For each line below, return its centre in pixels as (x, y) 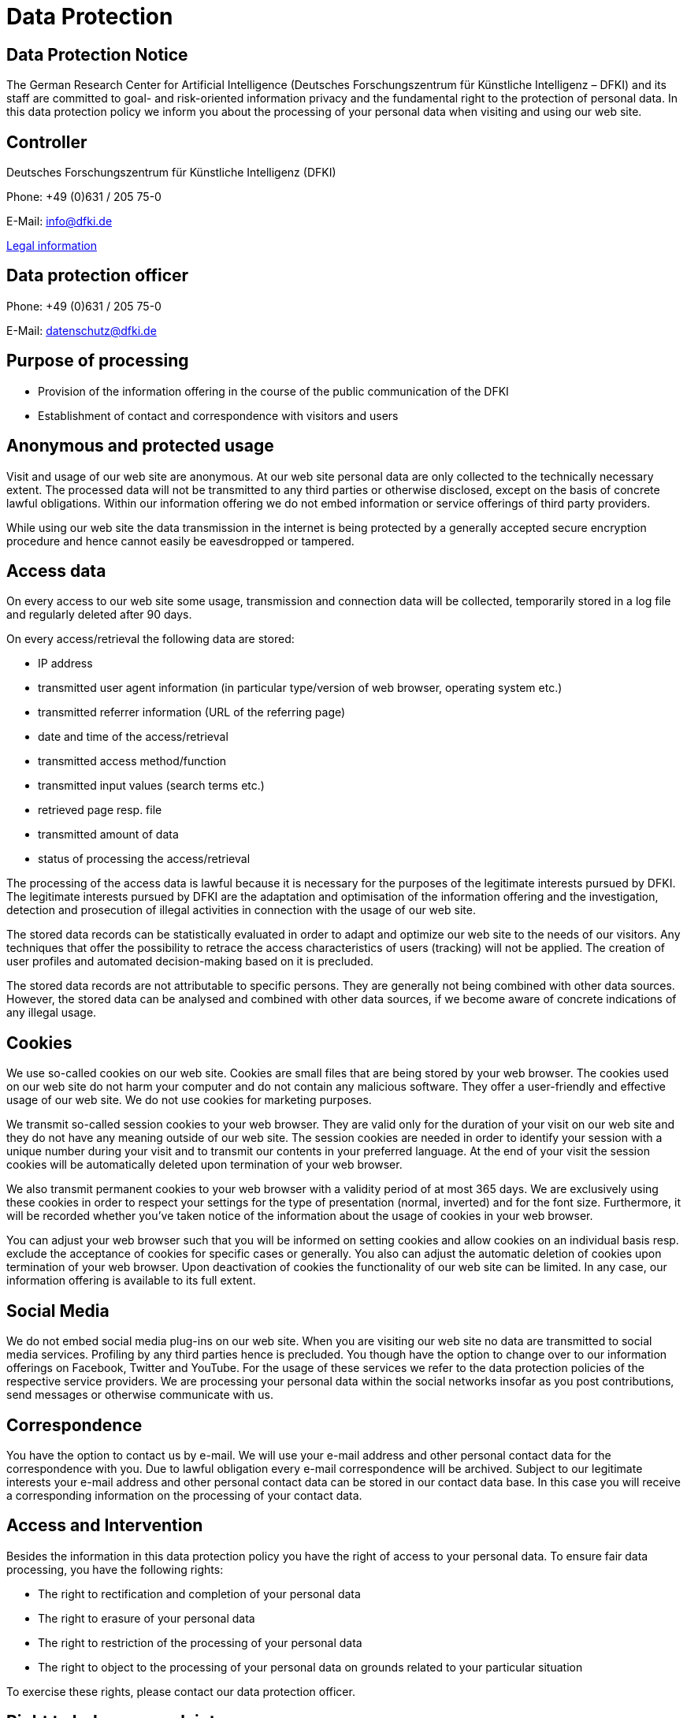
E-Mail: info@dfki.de (59, 221)
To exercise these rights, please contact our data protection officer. (181, 1691)
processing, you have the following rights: (115, 1569)
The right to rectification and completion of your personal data (199, 1593)
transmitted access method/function (132, 761)
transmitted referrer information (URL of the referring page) (192, 712)
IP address (65, 664)
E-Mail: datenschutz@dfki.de (82, 330)
